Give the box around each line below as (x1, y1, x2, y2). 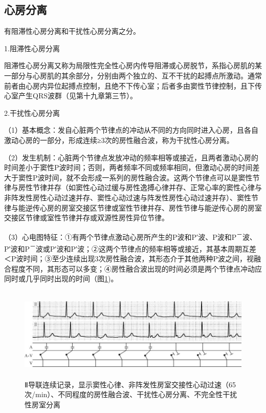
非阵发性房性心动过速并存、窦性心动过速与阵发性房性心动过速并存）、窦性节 (4, 192, 258, 202)
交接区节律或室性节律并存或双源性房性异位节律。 (4, 212, 169, 223)
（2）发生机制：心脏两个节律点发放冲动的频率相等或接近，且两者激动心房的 (4, 152, 258, 162)
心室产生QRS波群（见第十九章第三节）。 (4, 90, 137, 101)
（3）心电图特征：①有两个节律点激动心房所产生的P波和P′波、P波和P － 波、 (4, 230, 257, 242)
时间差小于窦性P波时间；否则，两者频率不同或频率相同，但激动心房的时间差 (4, 162, 260, 173)
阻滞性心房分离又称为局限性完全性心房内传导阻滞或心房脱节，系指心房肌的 (4, 60, 255, 71)
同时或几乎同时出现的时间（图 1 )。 (4, 273, 118, 284)
